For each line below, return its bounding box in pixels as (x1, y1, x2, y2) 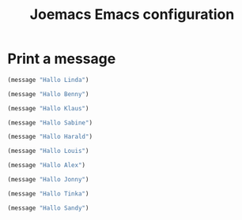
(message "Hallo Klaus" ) (7, 104, 89, 112)
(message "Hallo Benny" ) (7, 90, 89, 98)
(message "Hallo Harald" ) (7, 132, 93, 141)
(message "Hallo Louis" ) (7, 147, 89, 155)
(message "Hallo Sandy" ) (7, 203, 89, 212)
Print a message (7, 50, 116, 68)
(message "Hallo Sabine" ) (7, 118, 93, 127)
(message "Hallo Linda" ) (7, 76, 89, 84)
